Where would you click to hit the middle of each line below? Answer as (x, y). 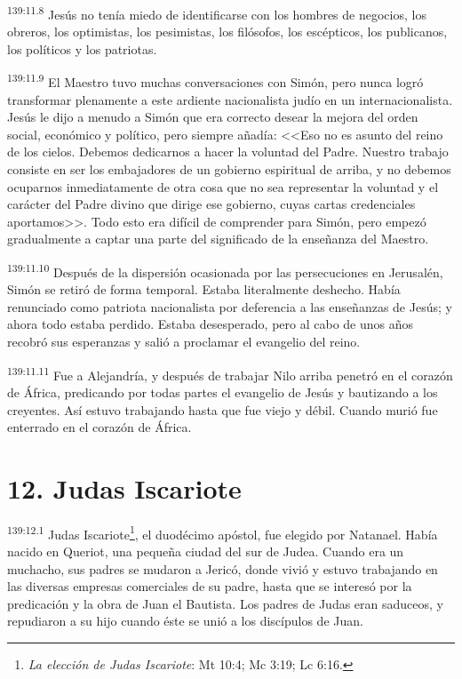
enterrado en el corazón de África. (100, 427)
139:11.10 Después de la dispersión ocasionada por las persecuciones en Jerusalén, (225, 271)
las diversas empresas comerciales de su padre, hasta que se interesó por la (210, 586)
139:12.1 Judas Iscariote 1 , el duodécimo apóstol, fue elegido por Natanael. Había (223, 532)
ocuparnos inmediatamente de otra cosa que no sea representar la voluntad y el (223, 186)
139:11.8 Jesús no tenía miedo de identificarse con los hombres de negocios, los (217, 13)
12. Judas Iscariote (124, 487)
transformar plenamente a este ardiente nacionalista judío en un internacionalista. (230, 99)
